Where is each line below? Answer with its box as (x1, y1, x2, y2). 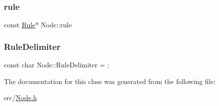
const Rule (4, 20, 36, 30)
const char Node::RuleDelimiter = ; (4, 60, 109, 70)
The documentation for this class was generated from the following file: (4, 76, 216, 86)
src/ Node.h (4, 92, 37, 103)
